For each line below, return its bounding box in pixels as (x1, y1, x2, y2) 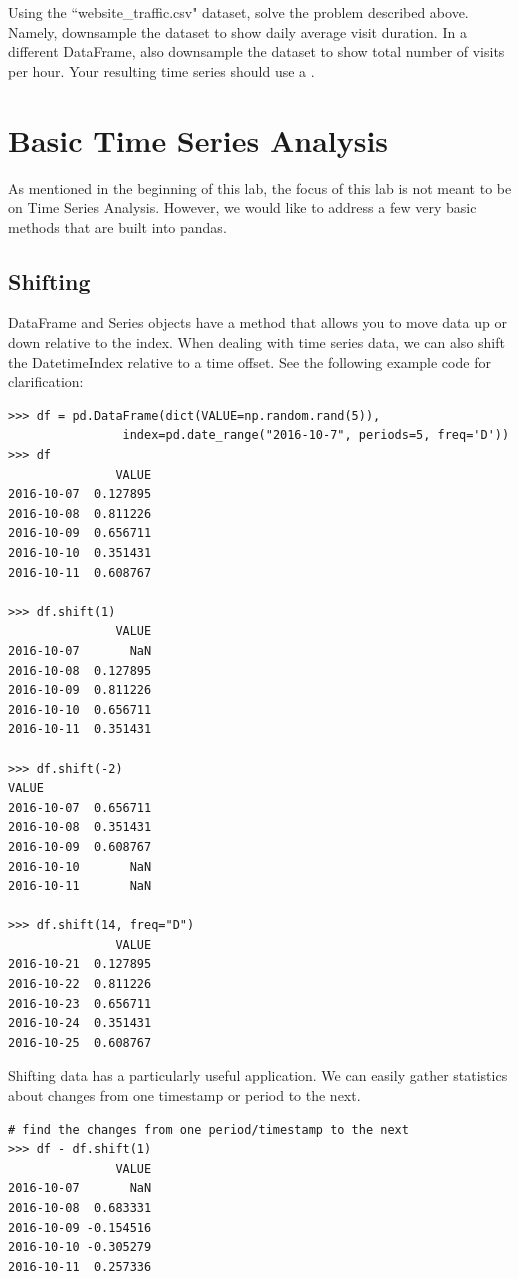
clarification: (8, 371, 84, 392)
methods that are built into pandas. (8, 216, 227, 237)
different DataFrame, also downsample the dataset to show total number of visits (8, 41, 505, 62)
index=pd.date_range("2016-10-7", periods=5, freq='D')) (122, 428, 510, 443)
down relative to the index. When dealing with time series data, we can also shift (8, 332, 505, 353)
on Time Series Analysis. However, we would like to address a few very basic (8, 197, 477, 218)
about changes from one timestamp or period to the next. (8, 1085, 361, 1106)
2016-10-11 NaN (8, 879, 152, 894)
